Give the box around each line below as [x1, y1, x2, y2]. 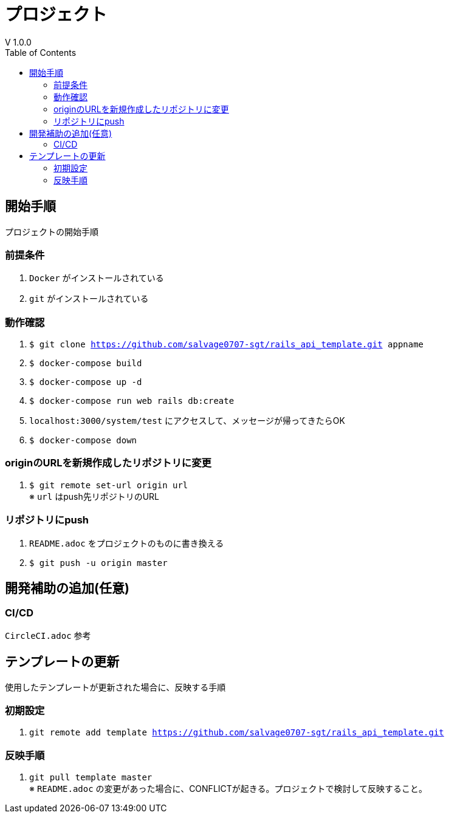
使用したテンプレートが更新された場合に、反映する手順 [5, 681, 226, 692]
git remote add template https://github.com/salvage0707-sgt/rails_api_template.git [29, 728, 444, 738]
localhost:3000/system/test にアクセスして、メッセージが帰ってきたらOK [29, 415, 345, 426]
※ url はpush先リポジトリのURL [29, 491, 160, 502]
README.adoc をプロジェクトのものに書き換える [29, 537, 224, 548]
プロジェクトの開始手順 [5, 226, 98, 237]
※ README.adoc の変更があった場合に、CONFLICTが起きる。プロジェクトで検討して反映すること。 [29, 783, 428, 794]
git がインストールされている [29, 293, 149, 304]
